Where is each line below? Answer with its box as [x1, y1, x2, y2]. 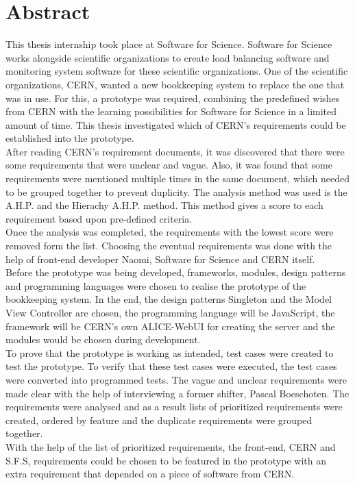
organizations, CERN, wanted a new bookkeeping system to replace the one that [5, 77, 345, 91]
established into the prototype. [5, 131, 134, 145]
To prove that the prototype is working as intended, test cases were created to [5, 345, 334, 360]
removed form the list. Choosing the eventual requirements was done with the [5, 238, 332, 253]
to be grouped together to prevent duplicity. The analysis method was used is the [5, 184, 347, 199]
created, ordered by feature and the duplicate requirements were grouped [5, 412, 313, 427]
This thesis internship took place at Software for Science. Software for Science [5, 37, 332, 51]
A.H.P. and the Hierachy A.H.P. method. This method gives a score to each [5, 198, 323, 212]
